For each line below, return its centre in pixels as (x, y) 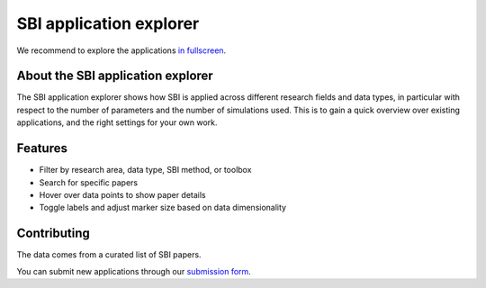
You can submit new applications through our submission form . (134, 271)
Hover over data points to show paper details (122, 194)
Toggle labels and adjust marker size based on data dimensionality (163, 208)
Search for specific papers (89, 182)
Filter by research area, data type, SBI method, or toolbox (145, 170)
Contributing (53, 234)
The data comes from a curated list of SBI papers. (109, 255)
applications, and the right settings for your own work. (117, 122)
